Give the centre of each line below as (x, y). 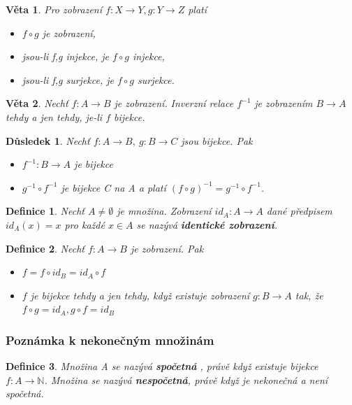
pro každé (85, 224)
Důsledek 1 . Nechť (48, 140)
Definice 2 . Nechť (45, 248)
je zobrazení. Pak (167, 248)
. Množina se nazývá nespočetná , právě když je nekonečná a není (186, 379)
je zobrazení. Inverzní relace (174, 103)
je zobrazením (284, 103)
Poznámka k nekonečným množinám (110, 340)
